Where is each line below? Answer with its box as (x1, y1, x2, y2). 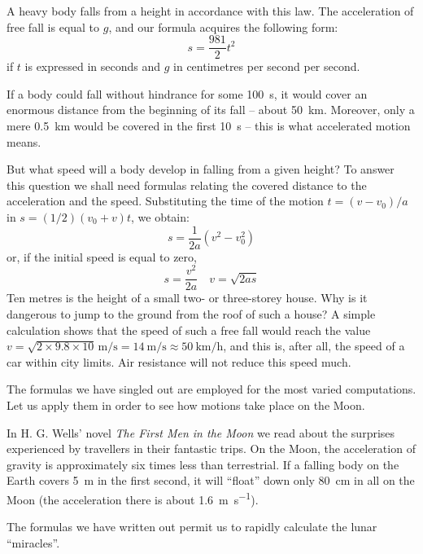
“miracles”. (7, 534, 60, 551)
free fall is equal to (7, 18, 100, 35)
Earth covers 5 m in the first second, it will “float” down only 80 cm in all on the (7, 472, 415, 489)
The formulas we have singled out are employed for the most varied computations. (7, 380, 416, 398)
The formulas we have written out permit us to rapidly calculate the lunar (7, 518, 377, 535)
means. (7, 133, 41, 150)
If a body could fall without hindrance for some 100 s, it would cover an (7, 85, 368, 102)
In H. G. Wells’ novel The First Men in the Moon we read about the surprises (7, 424, 395, 441)
